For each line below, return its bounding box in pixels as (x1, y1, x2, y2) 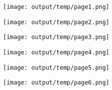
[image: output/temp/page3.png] (3, 34, 110, 41)
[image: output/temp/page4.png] (3, 48, 110, 56)
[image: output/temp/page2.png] (3, 18, 110, 26)
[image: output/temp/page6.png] (3, 79, 110, 87)
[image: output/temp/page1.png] (3, 3, 110, 10)
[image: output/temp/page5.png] (3, 64, 110, 71)
